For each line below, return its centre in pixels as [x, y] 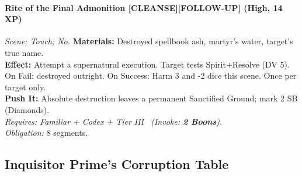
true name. [24, 52]
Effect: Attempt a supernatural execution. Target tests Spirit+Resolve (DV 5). [147, 64]
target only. [25, 87]
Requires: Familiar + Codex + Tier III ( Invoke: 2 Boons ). [114, 121]
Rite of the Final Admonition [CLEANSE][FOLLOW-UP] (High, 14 [144, 7]
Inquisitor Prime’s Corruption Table [117, 164]
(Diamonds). [27, 109]
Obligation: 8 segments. [46, 133]
